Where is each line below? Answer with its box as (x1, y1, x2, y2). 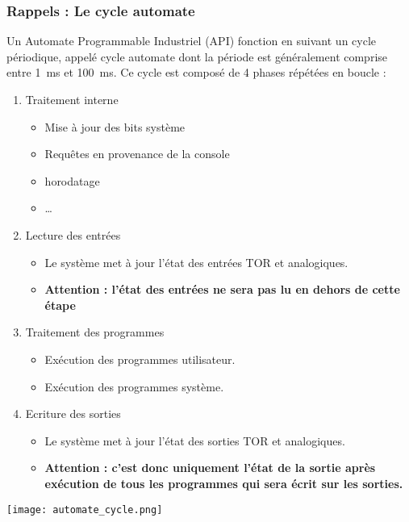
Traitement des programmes (25, 324, 165, 340)
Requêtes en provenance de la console (44, 145, 230, 162)
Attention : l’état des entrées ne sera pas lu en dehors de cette (44, 281, 400, 298)
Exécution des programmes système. (44, 378, 224, 395)
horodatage (44, 172, 100, 189)
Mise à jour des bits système (44, 118, 186, 135)
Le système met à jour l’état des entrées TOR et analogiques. (44, 253, 348, 270)
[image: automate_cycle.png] (6, 503, 163, 516)
